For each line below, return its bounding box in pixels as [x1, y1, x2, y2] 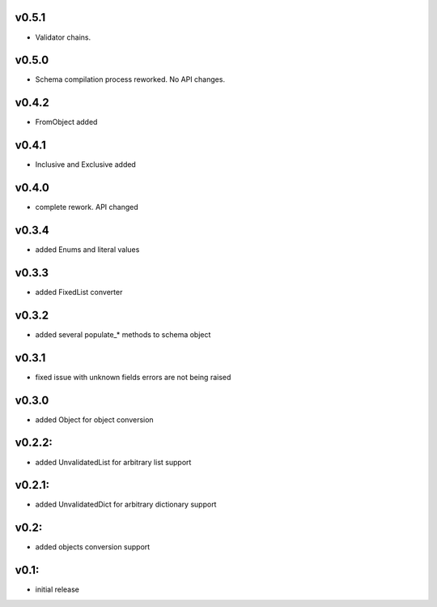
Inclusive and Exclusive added [35, 160, 137, 169]
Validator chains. [35, 32, 91, 42]
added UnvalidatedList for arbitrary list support [35, 457, 192, 467]
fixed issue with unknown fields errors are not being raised [35, 372, 231, 382]
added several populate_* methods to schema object [35, 329, 211, 340]
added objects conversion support [35, 542, 151, 552]
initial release [35, 584, 80, 595]
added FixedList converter [35, 287, 123, 297]
